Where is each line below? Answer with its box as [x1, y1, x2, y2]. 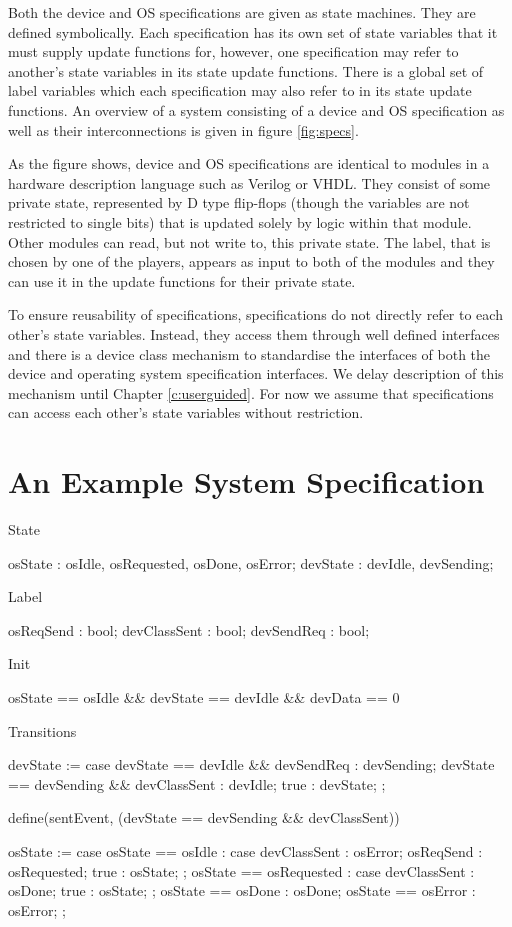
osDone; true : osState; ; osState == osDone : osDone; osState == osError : [8, 880, 476, 901]
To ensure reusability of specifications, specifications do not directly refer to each [8, 304, 503, 325]
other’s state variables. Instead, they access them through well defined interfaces [8, 323, 500, 344]
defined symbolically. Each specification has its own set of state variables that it [8, 21, 498, 42]
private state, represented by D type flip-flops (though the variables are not [8, 192, 470, 213]
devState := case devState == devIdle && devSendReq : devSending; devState [8, 754, 495, 775]
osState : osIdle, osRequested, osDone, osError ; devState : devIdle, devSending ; [8, 552, 494, 573]
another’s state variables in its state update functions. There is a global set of [8, 60, 484, 81]
